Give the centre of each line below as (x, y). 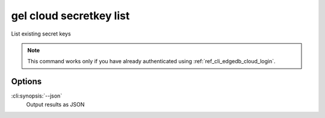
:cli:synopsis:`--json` (37, 96)
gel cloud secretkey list (70, 16)
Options (26, 82)
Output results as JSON (55, 104)
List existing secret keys (41, 34)
